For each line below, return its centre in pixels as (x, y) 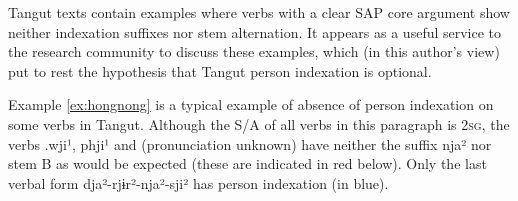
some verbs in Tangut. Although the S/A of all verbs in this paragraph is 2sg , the (259, 123)
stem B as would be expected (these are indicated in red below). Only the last (247, 163)
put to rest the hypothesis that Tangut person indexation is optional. (220, 70)
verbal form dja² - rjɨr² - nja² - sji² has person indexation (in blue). (198, 182)
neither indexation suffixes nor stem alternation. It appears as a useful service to (255, 31)
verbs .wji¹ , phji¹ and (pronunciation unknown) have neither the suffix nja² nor (250, 143)
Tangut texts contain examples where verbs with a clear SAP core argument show (259, 12)
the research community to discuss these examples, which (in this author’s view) (254, 51)
